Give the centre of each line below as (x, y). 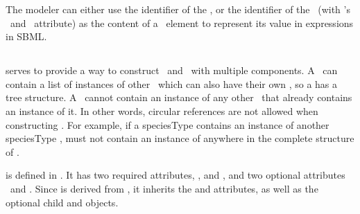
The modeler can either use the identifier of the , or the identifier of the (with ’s (178, 9)
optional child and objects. (62, 202)
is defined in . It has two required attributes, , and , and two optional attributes (175, 175)
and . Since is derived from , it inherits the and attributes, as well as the (164, 188)
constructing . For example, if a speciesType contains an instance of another (168, 124)
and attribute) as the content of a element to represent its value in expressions (182, 23)
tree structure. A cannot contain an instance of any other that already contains (179, 97)
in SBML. (26, 36)
